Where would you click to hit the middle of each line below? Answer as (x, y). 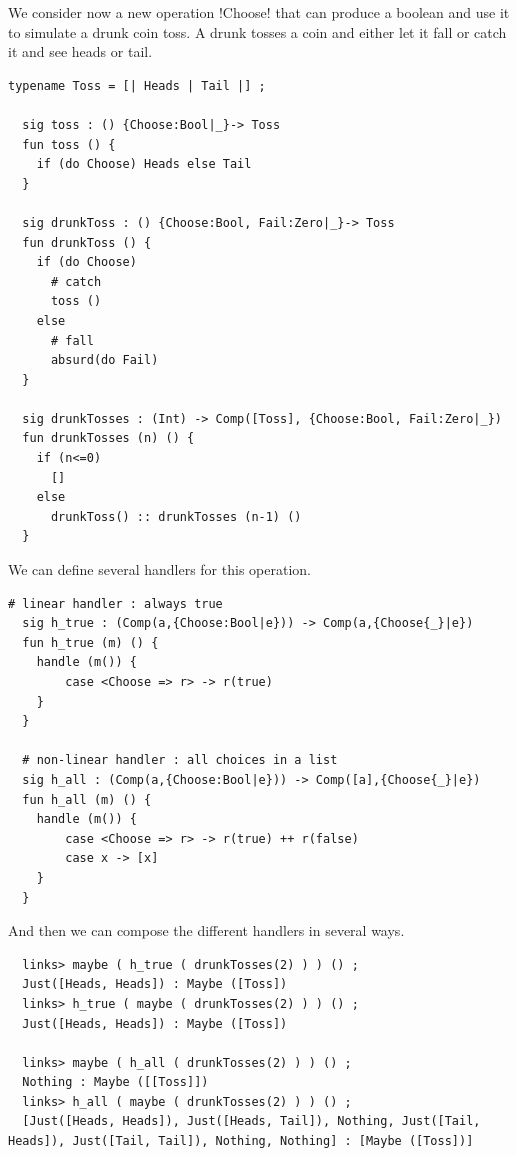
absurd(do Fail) (104, 360)
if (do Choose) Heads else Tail (144, 164)
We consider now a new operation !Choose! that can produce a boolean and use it (259, 12)
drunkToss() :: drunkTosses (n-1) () (176, 516)
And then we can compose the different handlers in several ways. (206, 930)
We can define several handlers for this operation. (159, 569)
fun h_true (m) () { (90, 642)
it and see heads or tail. (80, 51)
